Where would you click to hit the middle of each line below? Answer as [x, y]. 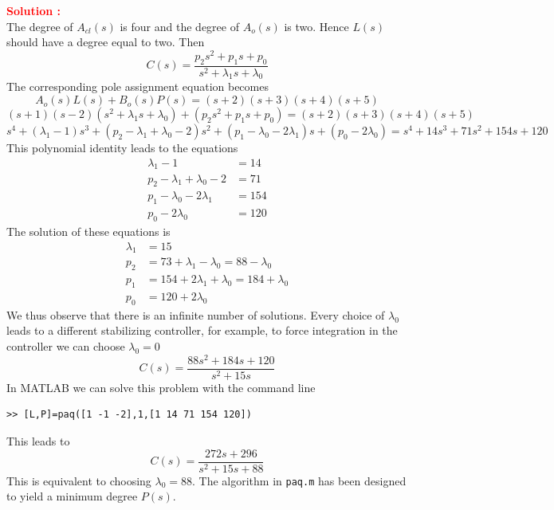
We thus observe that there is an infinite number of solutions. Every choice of [196, 314]
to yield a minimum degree [72, 496]
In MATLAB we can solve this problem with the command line [161, 387]
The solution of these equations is [88, 231]
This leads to [38, 441]
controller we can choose [66, 346]
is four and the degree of [179, 26]
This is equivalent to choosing [79, 480]
